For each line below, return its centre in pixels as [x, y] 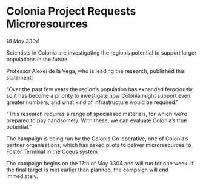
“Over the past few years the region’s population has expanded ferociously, [100, 89]
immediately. [22, 176]
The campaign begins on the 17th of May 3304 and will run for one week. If [100, 163]
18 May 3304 [23, 41]
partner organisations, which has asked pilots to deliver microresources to [99, 145]
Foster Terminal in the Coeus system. [53, 151]
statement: [20, 77]
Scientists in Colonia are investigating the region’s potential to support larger [101, 52]
